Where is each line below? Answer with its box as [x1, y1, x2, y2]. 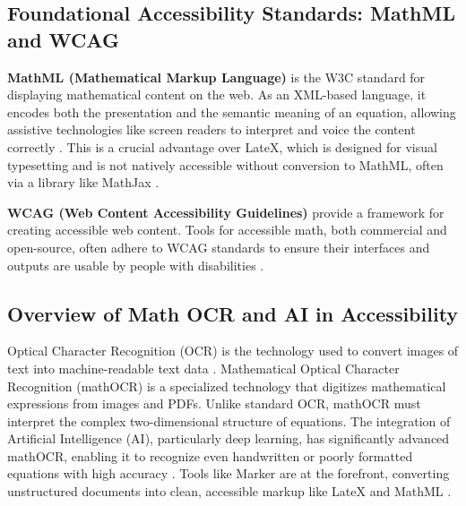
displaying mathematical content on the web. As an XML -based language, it [7, 85, 427, 104]
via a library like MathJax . [7, 173, 160, 192]
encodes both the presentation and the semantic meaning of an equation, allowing [7, 102, 456, 121]
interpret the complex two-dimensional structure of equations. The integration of [7, 411, 451, 430]
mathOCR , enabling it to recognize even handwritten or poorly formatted [7, 446, 413, 465]
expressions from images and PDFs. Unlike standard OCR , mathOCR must [7, 394, 421, 413]
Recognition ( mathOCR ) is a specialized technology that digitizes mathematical [7, 376, 446, 395]
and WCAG [7, 25, 119, 53]
